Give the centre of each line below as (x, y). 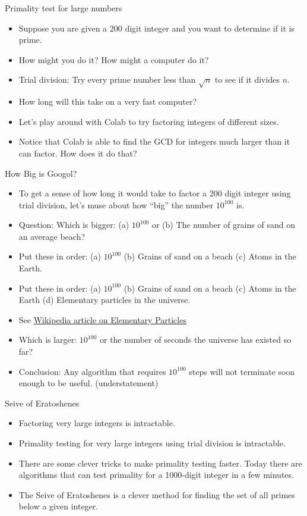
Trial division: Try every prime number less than (107, 79)
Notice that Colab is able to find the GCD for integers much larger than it (154, 141)
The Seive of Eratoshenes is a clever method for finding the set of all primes (157, 494)
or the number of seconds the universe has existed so (195, 340)
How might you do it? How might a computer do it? (114, 59)
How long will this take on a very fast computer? (108, 101)
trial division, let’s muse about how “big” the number (116, 204)
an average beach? (52, 236)
